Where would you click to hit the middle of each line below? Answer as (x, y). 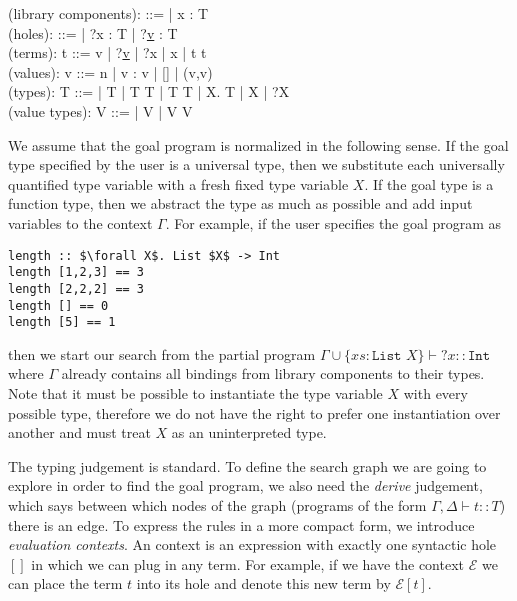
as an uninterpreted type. (249, 432)
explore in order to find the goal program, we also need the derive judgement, (245, 485)
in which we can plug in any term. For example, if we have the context (248, 563)
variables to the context (80, 222)
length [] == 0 (58, 305)
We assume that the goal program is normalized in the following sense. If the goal (258, 144)
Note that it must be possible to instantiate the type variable (195, 393)
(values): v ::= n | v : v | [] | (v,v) (110, 71)
